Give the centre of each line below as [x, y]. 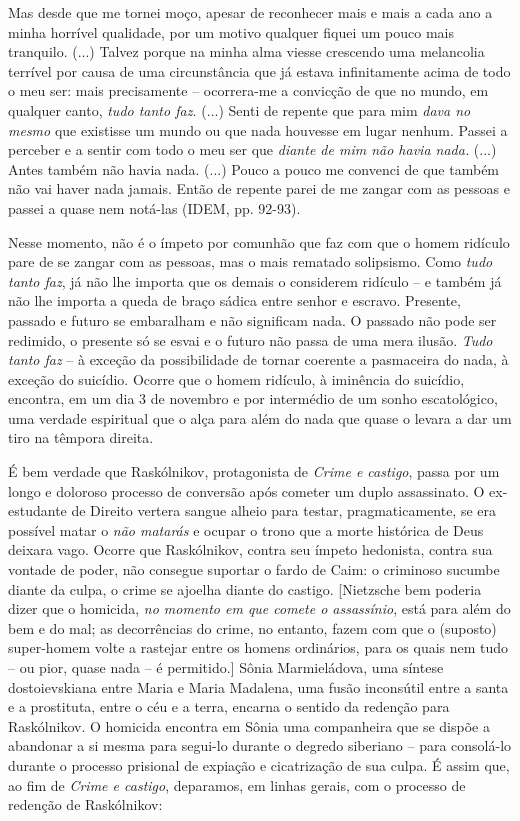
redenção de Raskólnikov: [85, 804]
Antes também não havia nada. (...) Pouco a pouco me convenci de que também [254, 168]
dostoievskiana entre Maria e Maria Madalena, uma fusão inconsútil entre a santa [258, 686]
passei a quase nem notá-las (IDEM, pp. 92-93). [154, 207]
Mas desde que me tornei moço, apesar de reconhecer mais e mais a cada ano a [250, 12]
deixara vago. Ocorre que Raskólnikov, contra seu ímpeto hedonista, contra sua [250, 549]
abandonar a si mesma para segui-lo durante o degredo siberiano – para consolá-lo [260, 745]
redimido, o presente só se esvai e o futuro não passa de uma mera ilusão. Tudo [250, 339]
